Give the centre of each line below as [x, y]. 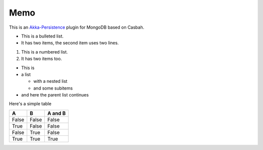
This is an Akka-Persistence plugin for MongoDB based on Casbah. [77, 27]
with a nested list [50, 81]
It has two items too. [42, 59]
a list [26, 74]
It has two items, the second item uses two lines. [70, 43]
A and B [56, 113]
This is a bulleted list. [42, 36]
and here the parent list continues [55, 95]
